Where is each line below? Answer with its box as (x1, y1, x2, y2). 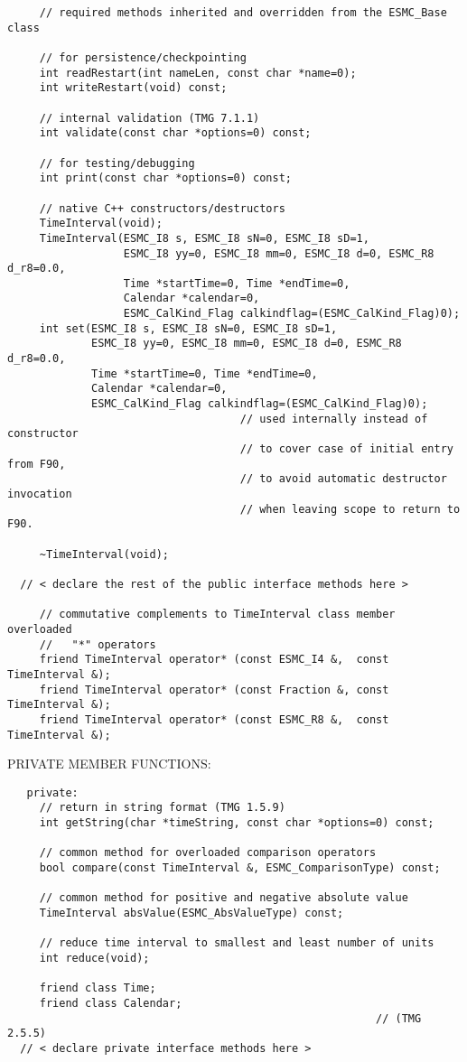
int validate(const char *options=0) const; (39, 126, 312, 140)
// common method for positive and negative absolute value (39, 891, 408, 905)
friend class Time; (39, 982, 156, 995)
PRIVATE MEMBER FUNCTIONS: (7, 754, 211, 773)
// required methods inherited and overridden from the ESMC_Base (39, 6, 447, 19)
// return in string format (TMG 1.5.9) (39, 801, 285, 815)
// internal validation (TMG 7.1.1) (39, 111, 260, 125)
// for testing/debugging (39, 156, 195, 170)
